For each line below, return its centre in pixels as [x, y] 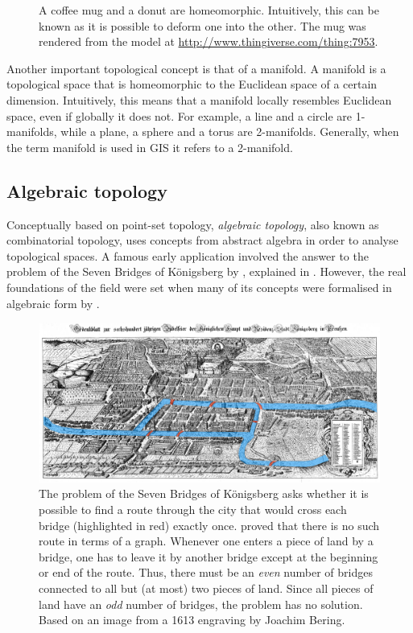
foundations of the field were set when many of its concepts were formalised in [199, 287]
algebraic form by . [53, 303]
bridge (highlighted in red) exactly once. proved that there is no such [209, 525]
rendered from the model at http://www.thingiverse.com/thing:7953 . [209, 41]
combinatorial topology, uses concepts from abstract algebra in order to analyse [202, 240]
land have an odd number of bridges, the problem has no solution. [201, 604]
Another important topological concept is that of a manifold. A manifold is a [196, 68]
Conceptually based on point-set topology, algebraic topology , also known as [193, 224]
